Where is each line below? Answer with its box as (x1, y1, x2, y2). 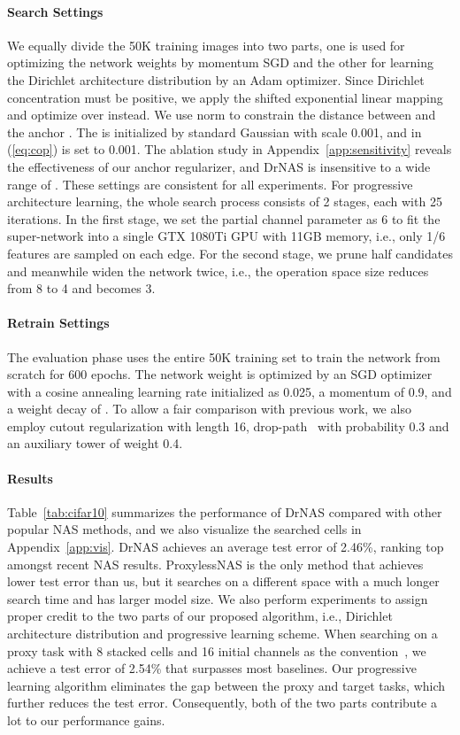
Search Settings (7, 2, 103, 20)
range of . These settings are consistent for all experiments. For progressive (7, 174, 413, 193)
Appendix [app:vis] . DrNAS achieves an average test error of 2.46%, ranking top (7, 538, 444, 556)
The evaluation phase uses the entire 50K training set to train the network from (7, 347, 441, 366)
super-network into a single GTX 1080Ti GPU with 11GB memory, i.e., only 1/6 (7, 227, 446, 245)
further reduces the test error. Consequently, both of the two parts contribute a (7, 693, 437, 712)
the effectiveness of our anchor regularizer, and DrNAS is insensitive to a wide (7, 157, 431, 175)
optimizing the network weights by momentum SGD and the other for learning (7, 53, 433, 72)
